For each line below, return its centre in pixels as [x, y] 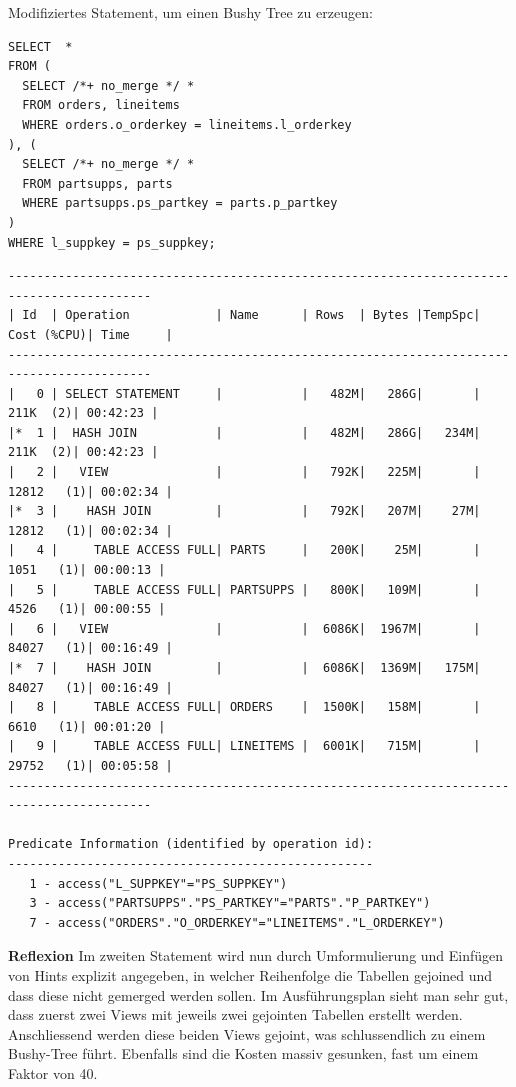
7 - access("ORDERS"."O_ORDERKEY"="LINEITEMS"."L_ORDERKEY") [237, 922]
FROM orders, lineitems [101, 105]
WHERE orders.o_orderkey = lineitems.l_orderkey [187, 124]
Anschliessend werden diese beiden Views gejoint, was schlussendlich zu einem [247, 1033]
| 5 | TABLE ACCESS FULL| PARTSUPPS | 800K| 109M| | [244, 589]
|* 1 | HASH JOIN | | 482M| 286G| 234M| [244, 432]
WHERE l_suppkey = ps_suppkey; [112, 242]
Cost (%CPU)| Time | [90, 334]
